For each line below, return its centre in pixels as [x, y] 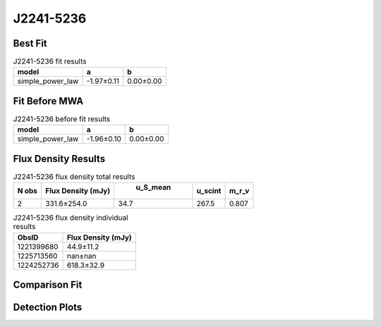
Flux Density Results [59, 159]
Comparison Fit [48, 285]
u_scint [209, 191]
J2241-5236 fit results [50, 61]
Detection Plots [48, 308]
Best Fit [30, 43]
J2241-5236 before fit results [62, 119]
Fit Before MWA [48, 101]
